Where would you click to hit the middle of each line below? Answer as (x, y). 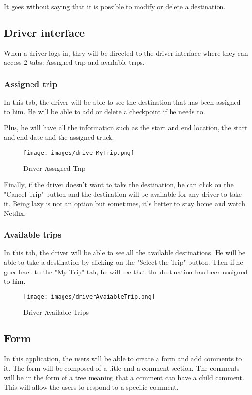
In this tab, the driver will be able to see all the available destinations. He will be (125, 252)
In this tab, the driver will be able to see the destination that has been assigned (122, 102)
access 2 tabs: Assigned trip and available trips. (74, 62)
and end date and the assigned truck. (59, 137)
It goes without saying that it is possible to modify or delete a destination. (115, 6)
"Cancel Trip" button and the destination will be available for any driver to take (123, 194)
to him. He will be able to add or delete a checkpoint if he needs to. (104, 111)
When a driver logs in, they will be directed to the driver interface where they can (126, 53)
